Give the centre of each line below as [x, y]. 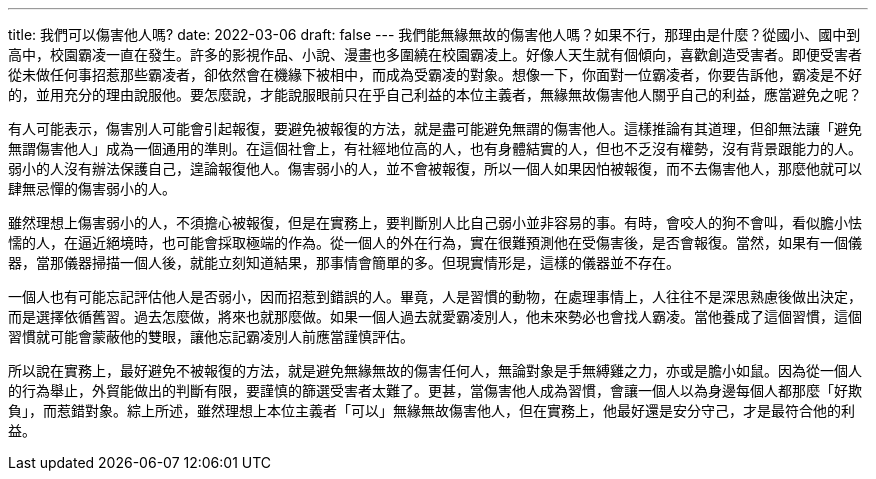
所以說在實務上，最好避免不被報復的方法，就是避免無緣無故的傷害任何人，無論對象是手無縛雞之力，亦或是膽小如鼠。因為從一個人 [435, 370]
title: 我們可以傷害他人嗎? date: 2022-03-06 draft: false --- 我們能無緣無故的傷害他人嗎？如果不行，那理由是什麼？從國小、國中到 [434, 34]
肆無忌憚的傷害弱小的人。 [92, 188]
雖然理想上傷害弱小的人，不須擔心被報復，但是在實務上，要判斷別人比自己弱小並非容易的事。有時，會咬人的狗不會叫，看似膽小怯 [435, 222]
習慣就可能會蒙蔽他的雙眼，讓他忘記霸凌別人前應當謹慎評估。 [211, 336]
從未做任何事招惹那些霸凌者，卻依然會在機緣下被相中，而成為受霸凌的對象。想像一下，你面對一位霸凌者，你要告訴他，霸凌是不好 [435, 74]
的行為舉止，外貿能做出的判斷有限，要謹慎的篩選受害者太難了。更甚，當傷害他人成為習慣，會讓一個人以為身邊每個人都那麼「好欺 [435, 390]
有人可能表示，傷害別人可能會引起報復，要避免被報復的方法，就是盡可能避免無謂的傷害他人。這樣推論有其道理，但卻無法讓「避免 [435, 128]
